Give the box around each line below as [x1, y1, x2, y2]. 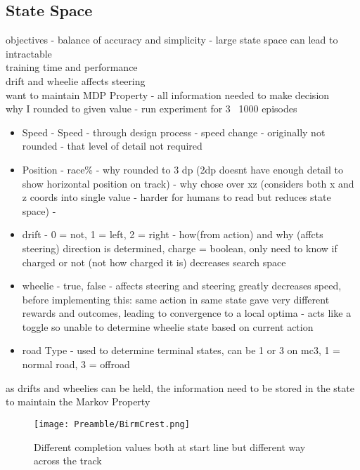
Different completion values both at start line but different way [34, 439, 306, 454]
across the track [34, 453, 102, 468]
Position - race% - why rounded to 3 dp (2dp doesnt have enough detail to [22, 162, 343, 176]
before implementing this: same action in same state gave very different [22, 292, 330, 306]
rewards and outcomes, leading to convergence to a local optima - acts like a [22, 306, 352, 320]
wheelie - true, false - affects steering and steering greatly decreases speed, [22, 278, 342, 293]
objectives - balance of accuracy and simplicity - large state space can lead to [6, 32, 338, 47]
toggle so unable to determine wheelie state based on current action [22, 319, 314, 334]
